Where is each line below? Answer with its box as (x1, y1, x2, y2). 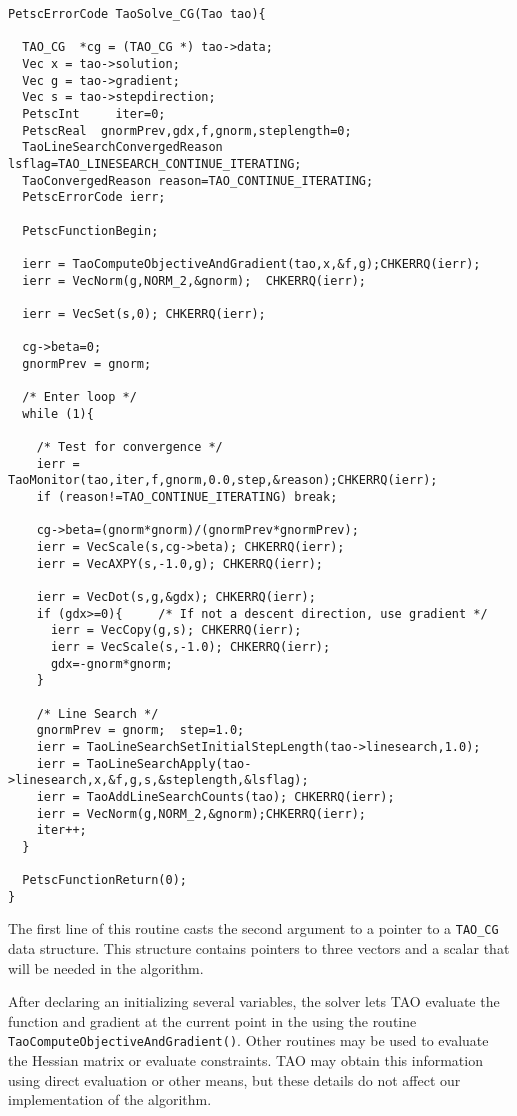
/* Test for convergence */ (36, 440, 223, 455)
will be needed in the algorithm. (8, 957, 204, 978)
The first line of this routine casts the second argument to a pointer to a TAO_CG (8, 918, 499, 939)
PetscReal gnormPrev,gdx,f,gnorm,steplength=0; (22, 123, 352, 138)
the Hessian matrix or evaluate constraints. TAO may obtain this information (8, 1050, 483, 1071)
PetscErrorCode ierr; (22, 190, 166, 205)
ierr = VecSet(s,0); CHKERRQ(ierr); (22, 306, 266, 321)
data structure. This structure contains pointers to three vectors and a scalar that (8, 938, 510, 959)
